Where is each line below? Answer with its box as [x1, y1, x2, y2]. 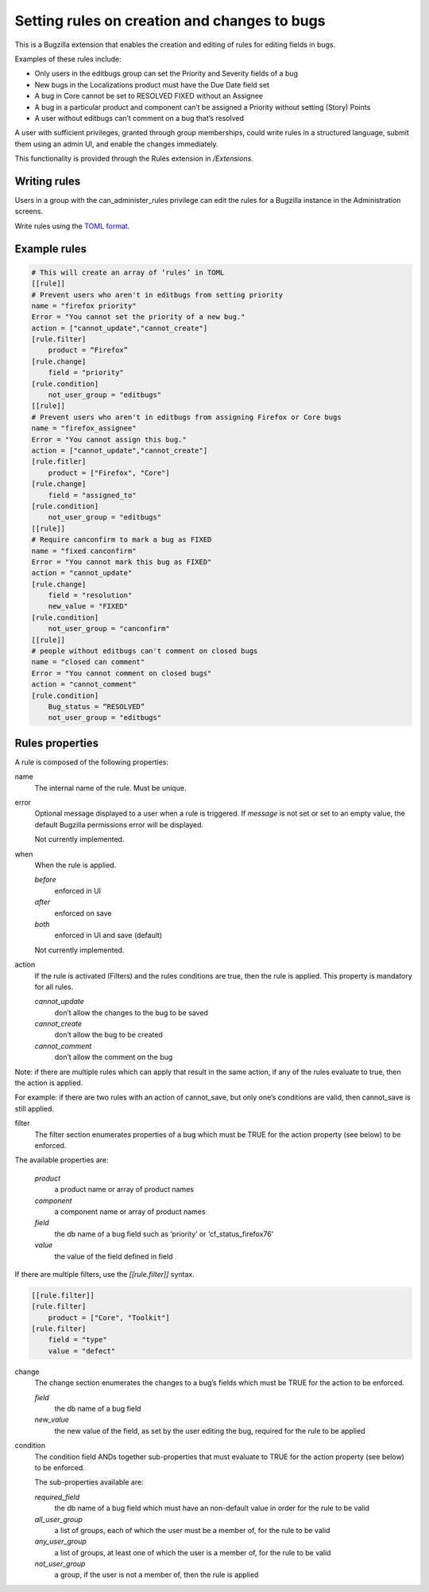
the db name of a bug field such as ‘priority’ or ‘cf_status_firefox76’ [54, 1229, 274, 1239]
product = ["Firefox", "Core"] [48, 468, 170, 477]
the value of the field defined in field [54, 1251, 174, 1261]
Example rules [14, 242, 87, 255]
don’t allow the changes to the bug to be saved [54, 1007, 208, 1018]
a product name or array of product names [54, 1185, 195, 1194]
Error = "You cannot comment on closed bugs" [31, 668, 212, 678]
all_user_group [34, 1514, 83, 1524]
